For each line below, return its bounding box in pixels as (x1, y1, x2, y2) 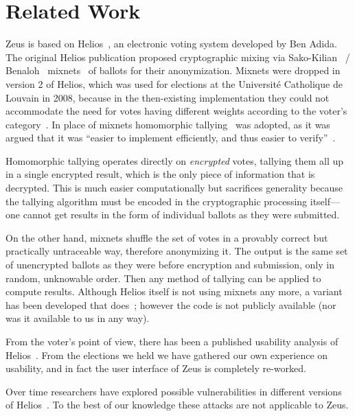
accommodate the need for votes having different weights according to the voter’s (5, 104, 347, 118)
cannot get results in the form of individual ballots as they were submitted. (23, 207, 340, 222)
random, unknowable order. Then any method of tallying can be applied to (5, 270, 321, 285)
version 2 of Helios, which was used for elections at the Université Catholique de (5, 76, 343, 91)
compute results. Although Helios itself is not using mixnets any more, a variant (5, 284, 343, 299)
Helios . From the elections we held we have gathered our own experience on (5, 347, 328, 362)
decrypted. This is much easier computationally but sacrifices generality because (5, 181, 343, 195)
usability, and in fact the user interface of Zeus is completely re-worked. (5, 361, 306, 375)
